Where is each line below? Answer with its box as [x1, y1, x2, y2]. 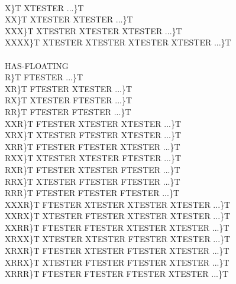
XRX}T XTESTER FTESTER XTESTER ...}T [5, 129, 182, 141]
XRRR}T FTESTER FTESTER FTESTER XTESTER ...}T [5, 267, 229, 280]
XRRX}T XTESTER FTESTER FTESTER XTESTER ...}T [5, 256, 229, 268]
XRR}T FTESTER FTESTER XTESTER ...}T [5, 140, 180, 152]
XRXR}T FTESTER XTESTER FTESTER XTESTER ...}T [5, 244, 229, 257]
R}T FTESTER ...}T [5, 71, 83, 83]
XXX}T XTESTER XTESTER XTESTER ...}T [5, 24, 182, 37]
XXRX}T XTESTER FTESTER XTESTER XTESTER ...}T [5, 210, 231, 222]
